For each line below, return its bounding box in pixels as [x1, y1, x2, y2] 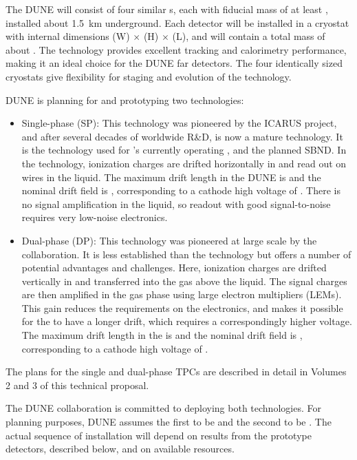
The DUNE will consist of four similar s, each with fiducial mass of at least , [6, 2, 328, 16]
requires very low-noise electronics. [21, 210, 168, 224]
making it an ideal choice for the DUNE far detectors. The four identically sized [6, 56, 343, 70]
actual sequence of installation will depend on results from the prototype [6, 428, 312, 442]
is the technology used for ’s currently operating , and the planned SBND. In [21, 143, 347, 157]
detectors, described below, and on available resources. [6, 441, 235, 456]
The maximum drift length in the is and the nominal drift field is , [21, 328, 303, 342]
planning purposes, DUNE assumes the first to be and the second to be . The [6, 415, 332, 429]
